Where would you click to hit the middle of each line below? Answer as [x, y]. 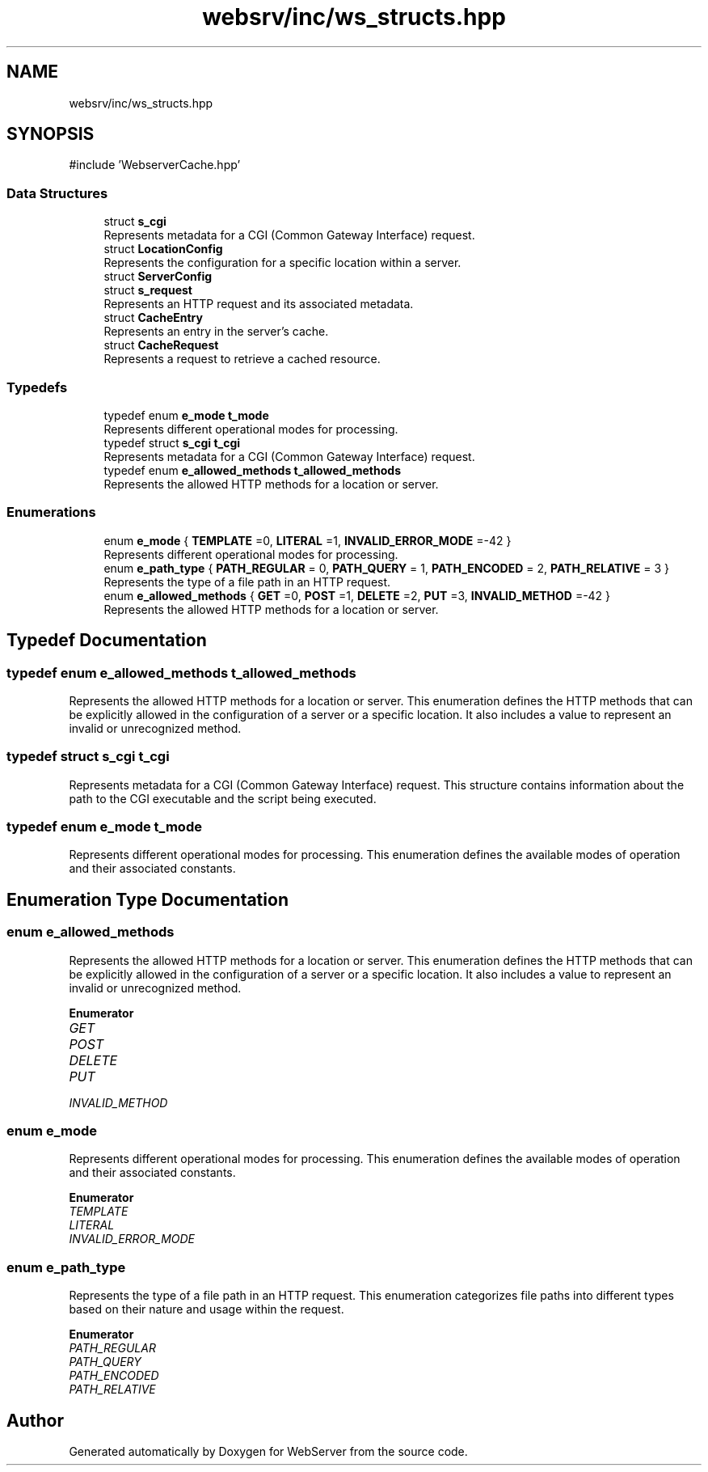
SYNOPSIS [51, 134]
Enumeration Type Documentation [147, 899]
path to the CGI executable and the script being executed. [223, 798]
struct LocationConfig [163, 249]
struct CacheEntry [153, 318]
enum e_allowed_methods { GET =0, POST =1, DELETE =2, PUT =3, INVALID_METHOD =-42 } [357, 595]
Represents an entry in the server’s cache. [216, 332]
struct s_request [148, 290]
